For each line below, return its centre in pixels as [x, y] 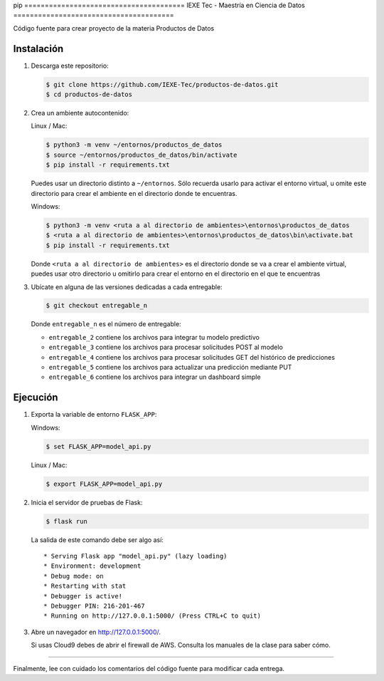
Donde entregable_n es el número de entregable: [106, 324]
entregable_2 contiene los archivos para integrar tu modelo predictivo [154, 337]
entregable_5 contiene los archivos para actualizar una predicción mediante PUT [170, 368]
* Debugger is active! [83, 596]
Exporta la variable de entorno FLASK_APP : [94, 415]
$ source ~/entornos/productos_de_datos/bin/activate [142, 155]
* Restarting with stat [85, 586]
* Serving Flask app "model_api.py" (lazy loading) [135, 556]
